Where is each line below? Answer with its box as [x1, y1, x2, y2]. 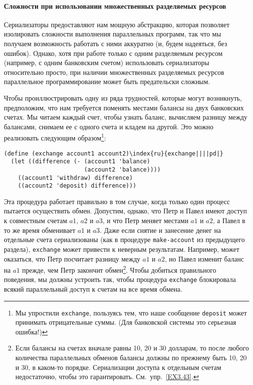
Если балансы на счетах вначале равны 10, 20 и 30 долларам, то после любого [15, 343, 249, 353]
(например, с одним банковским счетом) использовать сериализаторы [4, 57, 209, 68]
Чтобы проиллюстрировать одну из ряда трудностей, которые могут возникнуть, [4, 92, 242, 103]
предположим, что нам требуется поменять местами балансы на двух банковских [4, 102, 244, 112]
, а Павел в [213, 215, 246, 226]
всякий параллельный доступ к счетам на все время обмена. [4, 284, 182, 294]
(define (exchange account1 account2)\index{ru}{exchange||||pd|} [4, 150, 224, 157]
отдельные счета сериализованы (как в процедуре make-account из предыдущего [4, 234, 245, 245]
